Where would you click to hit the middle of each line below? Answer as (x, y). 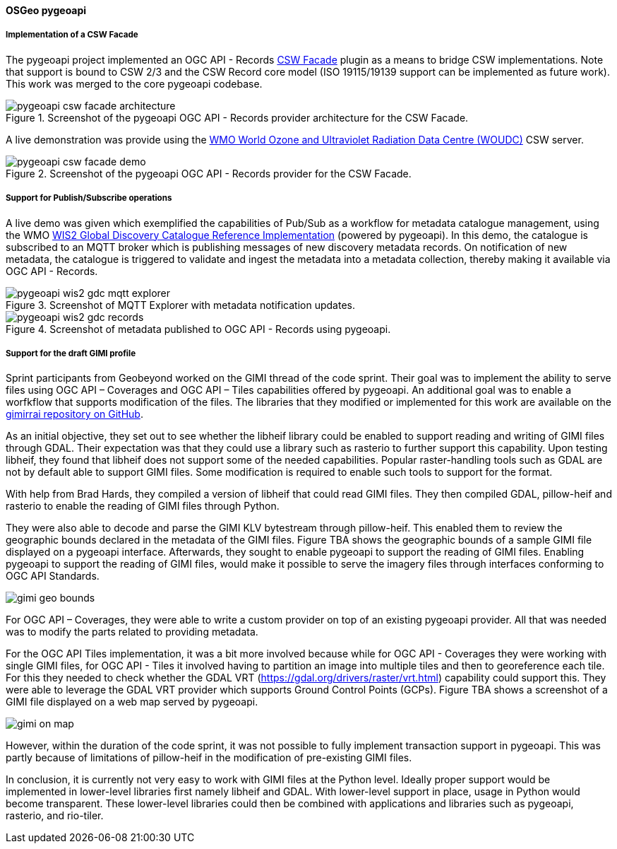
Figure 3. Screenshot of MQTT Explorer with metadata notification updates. (180, 305)
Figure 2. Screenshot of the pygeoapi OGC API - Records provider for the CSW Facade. (209, 173)
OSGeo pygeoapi (46, 10)
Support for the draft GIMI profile (71, 353)
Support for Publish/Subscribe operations (89, 198)
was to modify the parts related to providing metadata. (132, 632)
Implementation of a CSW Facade (72, 35)
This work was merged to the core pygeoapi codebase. (134, 83)
